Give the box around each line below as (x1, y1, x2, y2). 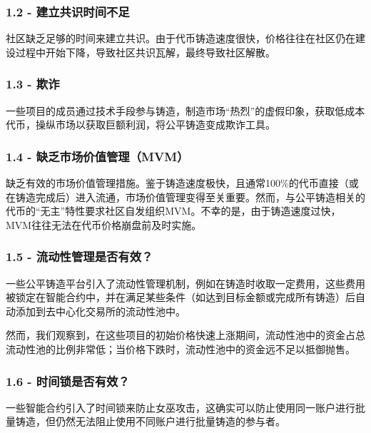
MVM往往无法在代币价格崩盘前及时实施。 (6, 217, 202, 232)
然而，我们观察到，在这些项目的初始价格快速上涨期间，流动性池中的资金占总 (6, 327, 365, 342)
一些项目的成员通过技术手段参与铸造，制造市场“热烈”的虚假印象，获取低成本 (6, 103, 365, 118)
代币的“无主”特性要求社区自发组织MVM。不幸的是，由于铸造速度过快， (6, 203, 341, 218)
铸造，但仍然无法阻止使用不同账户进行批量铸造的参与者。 (15, 414, 285, 429)
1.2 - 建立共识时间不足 (6, 2, 130, 20)
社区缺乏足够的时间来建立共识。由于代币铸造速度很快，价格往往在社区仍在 (6, 31, 355, 46)
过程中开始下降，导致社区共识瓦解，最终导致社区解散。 (15, 44, 275, 59)
